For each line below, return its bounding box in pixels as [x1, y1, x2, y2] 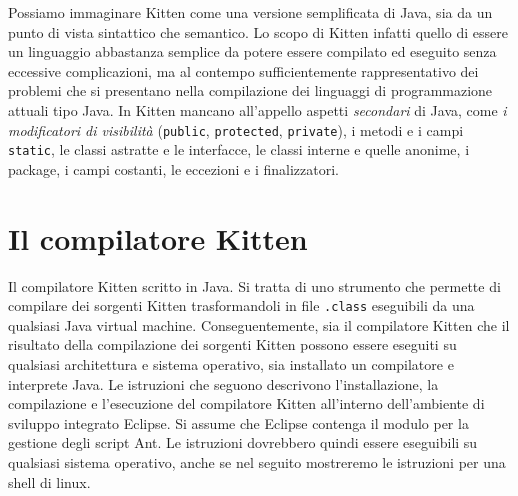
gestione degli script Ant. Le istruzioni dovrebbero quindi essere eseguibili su [8, 432, 478, 453]
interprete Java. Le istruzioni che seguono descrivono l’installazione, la [8, 373, 439, 394]
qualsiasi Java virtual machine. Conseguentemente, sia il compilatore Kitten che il [8, 314, 510, 335]
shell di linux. [8, 471, 91, 492]
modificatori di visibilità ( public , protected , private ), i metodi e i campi [8, 119, 464, 140]
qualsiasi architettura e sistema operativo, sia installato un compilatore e [8, 354, 454, 375]
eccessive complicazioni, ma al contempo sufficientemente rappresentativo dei [8, 60, 479, 81]
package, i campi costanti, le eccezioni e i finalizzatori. [8, 158, 340, 179]
